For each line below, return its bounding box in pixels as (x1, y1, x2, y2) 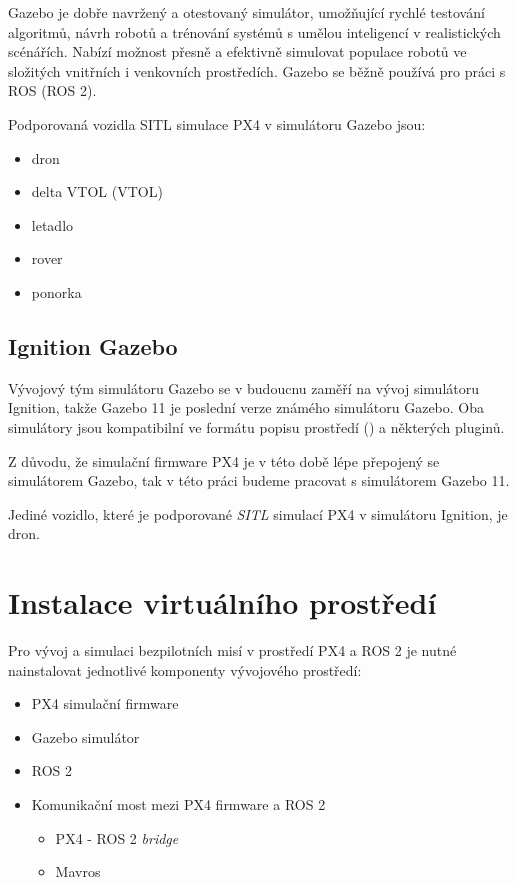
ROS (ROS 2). (8, 80, 97, 101)
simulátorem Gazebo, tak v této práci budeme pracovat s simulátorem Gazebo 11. (8, 470, 510, 491)
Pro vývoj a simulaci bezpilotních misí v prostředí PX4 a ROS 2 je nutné (8, 640, 457, 661)
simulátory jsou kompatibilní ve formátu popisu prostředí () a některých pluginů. (8, 416, 505, 437)
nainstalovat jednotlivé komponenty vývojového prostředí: (8, 659, 362, 680)
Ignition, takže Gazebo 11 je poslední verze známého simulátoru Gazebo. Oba (8, 397, 485, 418)
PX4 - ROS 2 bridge (55, 827, 179, 848)
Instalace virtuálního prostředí (8, 582, 437, 623)
